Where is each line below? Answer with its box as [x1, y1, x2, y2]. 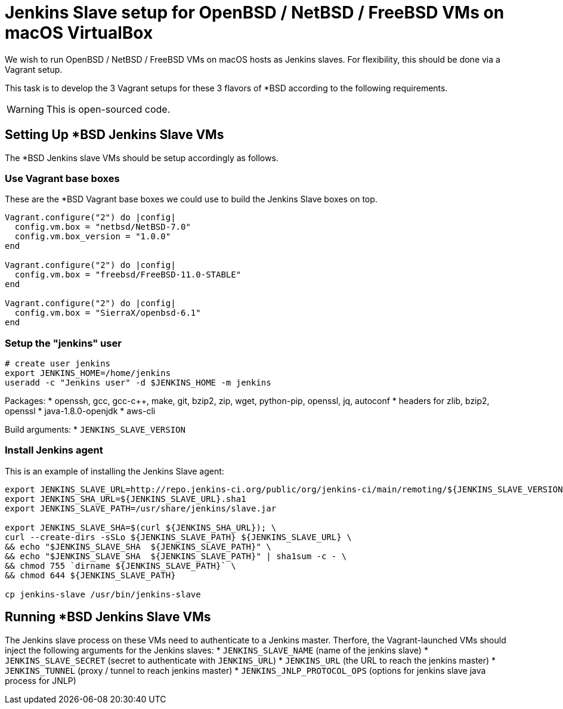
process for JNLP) [5, 675, 76, 686]
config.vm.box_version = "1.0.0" [14, 232, 171, 242]
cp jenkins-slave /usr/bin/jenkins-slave [5, 589, 201, 599]
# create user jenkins [5, 359, 111, 369]
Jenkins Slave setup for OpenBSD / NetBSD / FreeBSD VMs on [5, 2, 505, 23]
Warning [7, 103, 44, 115]
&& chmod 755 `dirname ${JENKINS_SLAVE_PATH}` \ [5, 560, 236, 571]
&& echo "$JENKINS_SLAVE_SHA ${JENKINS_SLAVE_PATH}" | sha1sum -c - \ [5, 551, 347, 561]
